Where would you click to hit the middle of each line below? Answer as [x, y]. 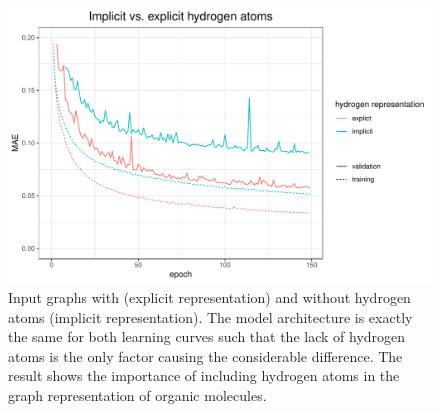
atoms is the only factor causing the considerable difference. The [205, 355]
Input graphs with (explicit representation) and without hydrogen [209, 296]
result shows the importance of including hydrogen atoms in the [204, 375]
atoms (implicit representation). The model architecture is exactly [210, 316]
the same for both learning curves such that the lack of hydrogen [207, 336]
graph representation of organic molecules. [137, 394]
